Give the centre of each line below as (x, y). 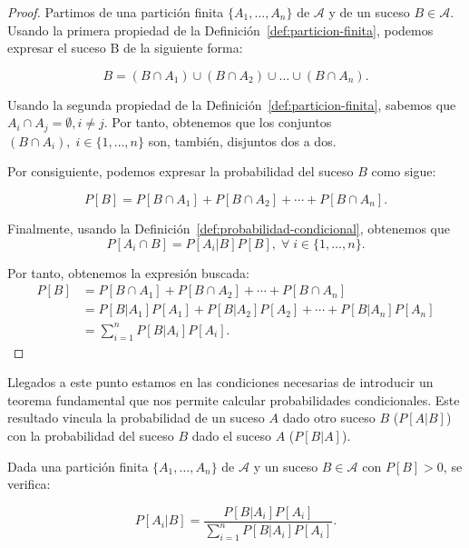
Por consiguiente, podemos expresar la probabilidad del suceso (181, 171)
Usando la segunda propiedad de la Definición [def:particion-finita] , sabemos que (232, 104)
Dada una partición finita (78, 466)
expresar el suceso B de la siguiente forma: (125, 48)
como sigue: (404, 171)
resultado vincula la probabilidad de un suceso (136, 418)
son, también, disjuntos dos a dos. (242, 140)
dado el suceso (231, 435)
